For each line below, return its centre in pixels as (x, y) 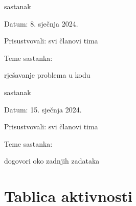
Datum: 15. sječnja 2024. (43, 109)
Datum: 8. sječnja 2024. (41, 23)
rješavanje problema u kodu (47, 75)
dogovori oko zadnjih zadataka (52, 161)
